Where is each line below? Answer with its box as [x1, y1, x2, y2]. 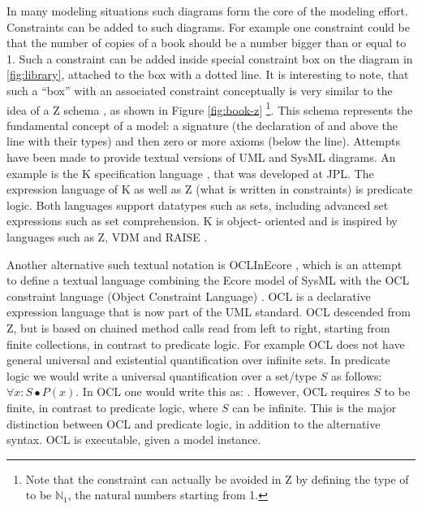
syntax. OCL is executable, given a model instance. [6, 431, 261, 448]
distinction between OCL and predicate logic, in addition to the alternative [6, 415, 381, 432]
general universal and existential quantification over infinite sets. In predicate [6, 351, 390, 368]
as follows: [331, 367, 382, 384]
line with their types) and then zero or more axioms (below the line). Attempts [6, 133, 400, 150]
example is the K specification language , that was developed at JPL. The [6, 164, 374, 181]
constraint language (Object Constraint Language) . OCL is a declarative [6, 287, 371, 304]
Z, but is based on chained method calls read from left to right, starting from [6, 319, 390, 336]
